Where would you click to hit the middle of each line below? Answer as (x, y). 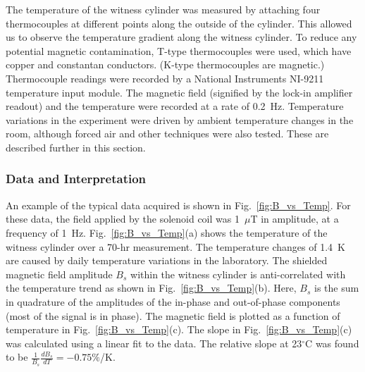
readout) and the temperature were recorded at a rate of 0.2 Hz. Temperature (175, 106)
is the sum (337, 288)
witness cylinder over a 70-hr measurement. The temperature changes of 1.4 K (175, 246)
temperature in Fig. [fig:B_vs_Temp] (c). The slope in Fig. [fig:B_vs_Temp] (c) (179, 329)
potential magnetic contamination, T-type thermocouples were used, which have (179, 50)
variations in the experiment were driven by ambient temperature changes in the (180, 119)
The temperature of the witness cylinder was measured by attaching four (163, 9)
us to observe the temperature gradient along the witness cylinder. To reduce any (181, 37)
